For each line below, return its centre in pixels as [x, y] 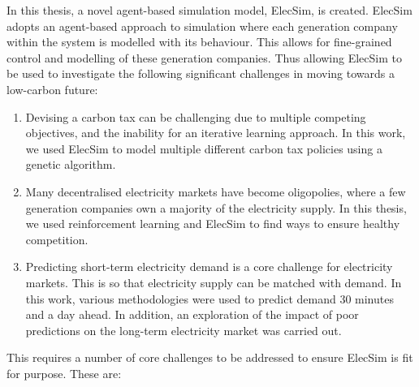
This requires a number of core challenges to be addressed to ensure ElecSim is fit [210, 357]
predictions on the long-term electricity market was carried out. [184, 330]
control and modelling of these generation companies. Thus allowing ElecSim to [205, 57]
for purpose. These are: [64, 373]
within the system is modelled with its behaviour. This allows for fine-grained [199, 42]
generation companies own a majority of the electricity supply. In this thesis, [216, 207]
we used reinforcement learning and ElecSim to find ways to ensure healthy [213, 224]
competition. [57, 239]
